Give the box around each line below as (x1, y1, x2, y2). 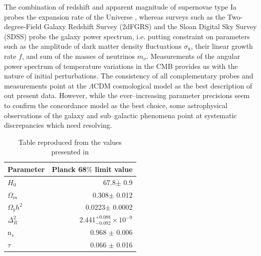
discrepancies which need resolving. (4, 120, 112, 130)
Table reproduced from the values (18, 136, 122, 147)
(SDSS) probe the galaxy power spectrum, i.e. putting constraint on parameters (4, 31, 250, 41)
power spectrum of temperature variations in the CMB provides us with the (4, 60, 238, 71)
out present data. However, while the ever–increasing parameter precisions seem (4, 90, 250, 101)
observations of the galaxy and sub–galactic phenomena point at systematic (4, 110, 237, 120)
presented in (51, 146, 89, 157)
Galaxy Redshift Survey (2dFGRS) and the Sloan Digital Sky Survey (44, 21, 257, 32)
